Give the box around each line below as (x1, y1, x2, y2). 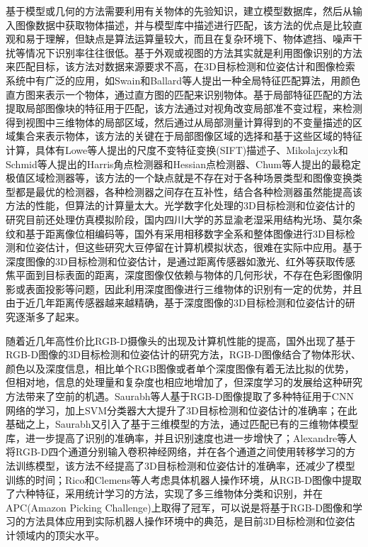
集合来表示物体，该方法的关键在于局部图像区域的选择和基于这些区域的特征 (15, 128, 362, 143)
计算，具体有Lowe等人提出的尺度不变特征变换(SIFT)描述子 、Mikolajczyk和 (6, 142, 348, 157)
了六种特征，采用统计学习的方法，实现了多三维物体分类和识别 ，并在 (6, 486, 323, 501)
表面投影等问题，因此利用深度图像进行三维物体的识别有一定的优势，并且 (25, 281, 362, 296)
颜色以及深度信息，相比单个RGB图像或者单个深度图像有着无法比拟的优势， (6, 360, 355, 375)
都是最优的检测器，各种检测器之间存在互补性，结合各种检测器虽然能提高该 (15, 184, 362, 199)
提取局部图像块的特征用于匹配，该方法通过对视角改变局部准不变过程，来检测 (6, 101, 362, 116)
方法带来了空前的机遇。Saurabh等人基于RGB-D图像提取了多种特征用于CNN (6, 389, 354, 404)
